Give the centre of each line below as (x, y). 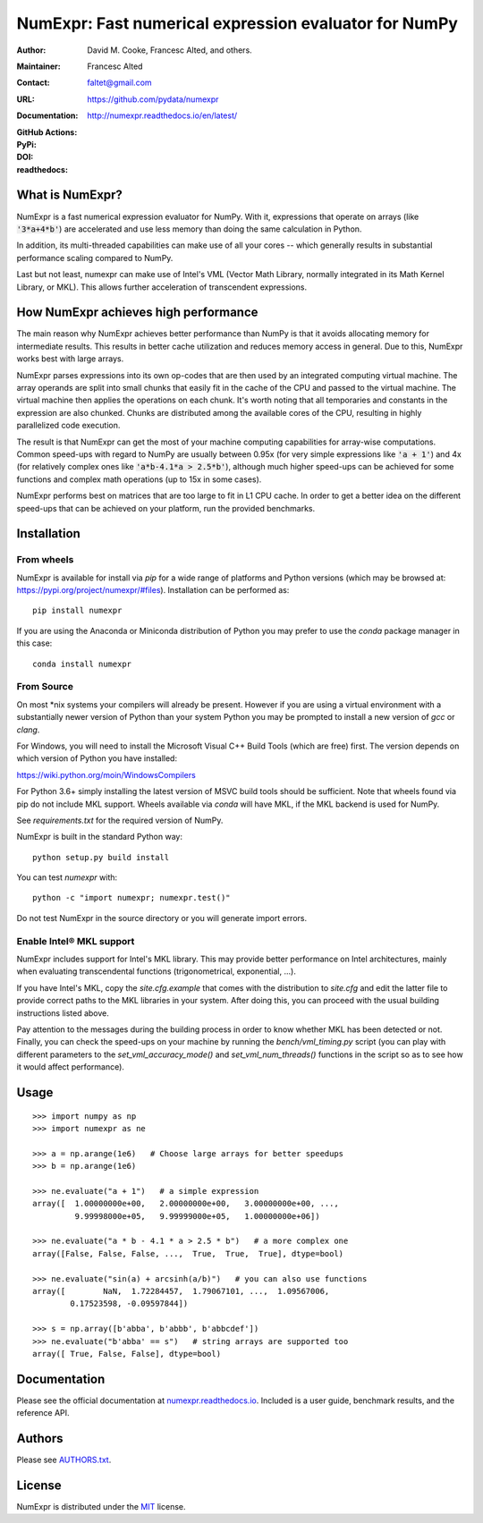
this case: (34, 643)
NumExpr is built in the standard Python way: (100, 837)
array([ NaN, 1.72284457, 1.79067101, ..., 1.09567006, (181, 1291)
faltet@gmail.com (119, 83)
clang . (28, 730)
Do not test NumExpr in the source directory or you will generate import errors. (162, 918)
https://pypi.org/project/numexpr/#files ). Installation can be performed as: (153, 590)
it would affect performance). (71, 1067)
